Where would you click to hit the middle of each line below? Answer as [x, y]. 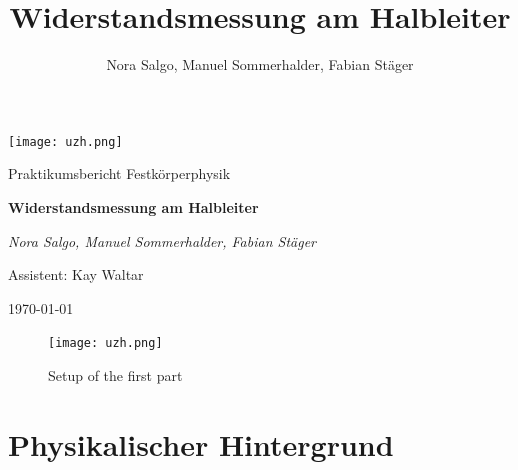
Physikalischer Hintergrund [201, 443]
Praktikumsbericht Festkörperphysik [119, 173]
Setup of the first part [115, 375]
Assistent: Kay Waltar [76, 274]
